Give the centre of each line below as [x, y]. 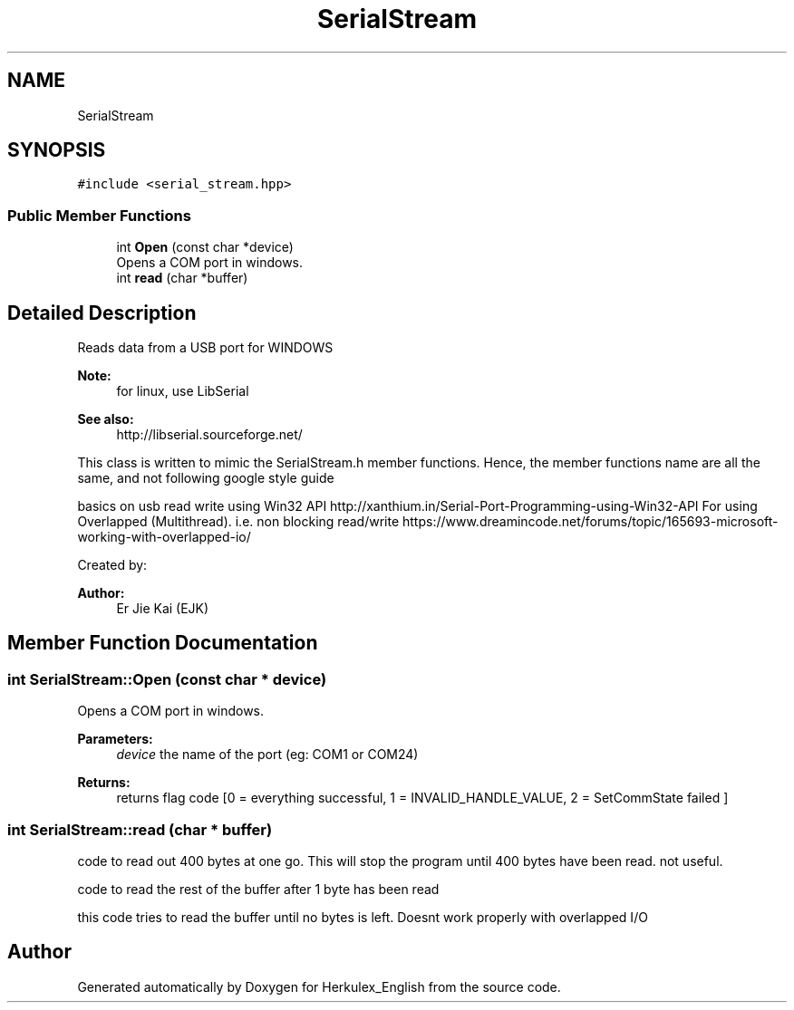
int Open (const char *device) [205, 247]
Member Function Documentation [163, 643]
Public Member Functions [99, 215]
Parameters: [115, 739]
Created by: [112, 565]
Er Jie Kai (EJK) [163, 609]
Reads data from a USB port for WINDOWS [205, 348]
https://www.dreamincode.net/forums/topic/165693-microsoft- [590, 522]
